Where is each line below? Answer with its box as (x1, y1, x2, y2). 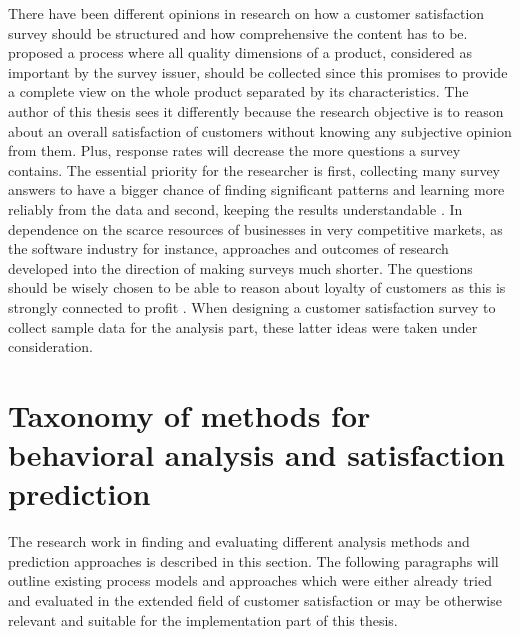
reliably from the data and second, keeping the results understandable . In (8, 198, 463, 219)
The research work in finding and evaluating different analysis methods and (8, 531, 470, 552)
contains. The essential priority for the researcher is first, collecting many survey (8, 159, 500, 180)
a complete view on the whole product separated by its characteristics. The (8, 81, 469, 102)
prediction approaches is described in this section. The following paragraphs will (8, 550, 499, 571)
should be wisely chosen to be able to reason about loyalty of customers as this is (8, 277, 506, 298)
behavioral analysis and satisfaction (8, 434, 505, 475)
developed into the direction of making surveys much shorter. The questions (8, 257, 473, 278)
